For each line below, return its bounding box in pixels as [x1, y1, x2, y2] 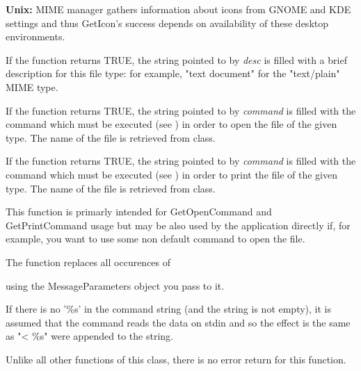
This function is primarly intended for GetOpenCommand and [6, 204, 272, 219]
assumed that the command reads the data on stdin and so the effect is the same [6, 315, 351, 329]
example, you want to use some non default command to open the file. [6, 231, 305, 246]
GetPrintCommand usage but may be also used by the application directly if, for [6, 217, 351, 232]
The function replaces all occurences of [6, 254, 171, 269]
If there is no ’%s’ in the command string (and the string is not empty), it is [6, 302, 332, 316]
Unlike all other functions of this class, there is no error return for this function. [6, 352, 346, 366]
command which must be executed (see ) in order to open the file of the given [6, 117, 337, 131]
